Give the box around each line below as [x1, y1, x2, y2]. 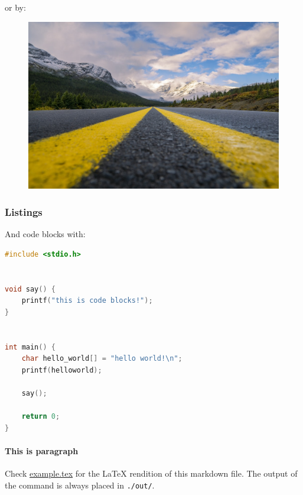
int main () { [5, 342, 56, 351]
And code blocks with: [5, 228, 86, 240]
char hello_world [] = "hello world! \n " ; [21, 354, 183, 363]
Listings [5, 204, 43, 219]
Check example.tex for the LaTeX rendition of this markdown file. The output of [5, 467, 298, 480]
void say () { [5, 284, 56, 293]
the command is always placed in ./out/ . [5, 478, 155, 491]
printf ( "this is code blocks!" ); [21, 296, 153, 305]
